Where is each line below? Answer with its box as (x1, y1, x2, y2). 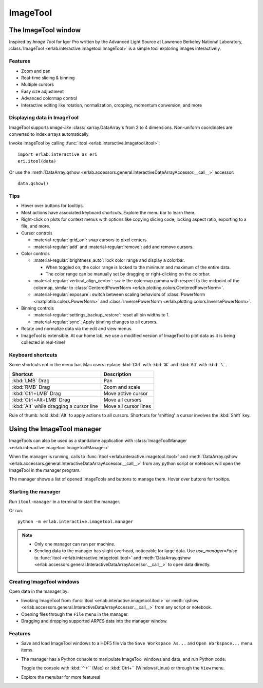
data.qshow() (18, 181, 49, 187)
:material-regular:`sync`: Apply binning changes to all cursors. (33, 319, 158, 325)
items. (21, 647, 34, 653)
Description (103, 371, 131, 377)
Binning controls (21, 305, 54, 311)
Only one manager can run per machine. (34, 541, 115, 547)
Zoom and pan (21, 68, 51, 74)
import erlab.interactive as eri (18, 151, 97, 157)
